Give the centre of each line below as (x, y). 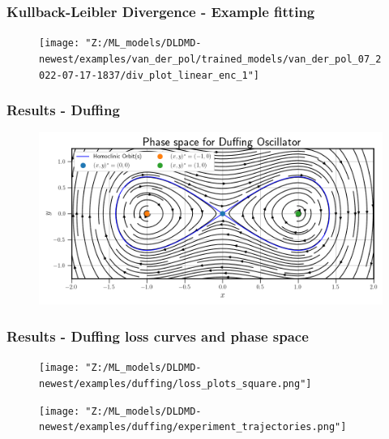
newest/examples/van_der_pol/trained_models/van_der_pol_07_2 (210, 59)
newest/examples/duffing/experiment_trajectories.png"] (193, 427)
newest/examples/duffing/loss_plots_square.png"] (175, 383)
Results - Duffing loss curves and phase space (158, 336)
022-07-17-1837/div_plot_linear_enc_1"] (150, 75)
